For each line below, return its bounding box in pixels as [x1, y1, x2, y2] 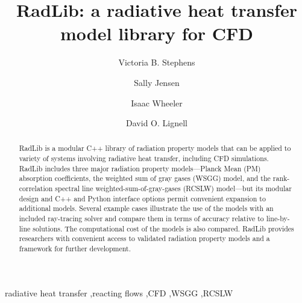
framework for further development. [19, 243, 131, 254]
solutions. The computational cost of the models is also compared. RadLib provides [33, 223, 294, 233]
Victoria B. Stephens [118, 56, 195, 69]
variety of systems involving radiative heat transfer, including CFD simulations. [19, 153, 269, 164]
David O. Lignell [126, 117, 187, 129]
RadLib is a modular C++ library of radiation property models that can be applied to [19, 143, 291, 153]
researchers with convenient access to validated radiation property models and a [19, 233, 270, 243]
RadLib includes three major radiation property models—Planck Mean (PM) [19, 163, 261, 173]
